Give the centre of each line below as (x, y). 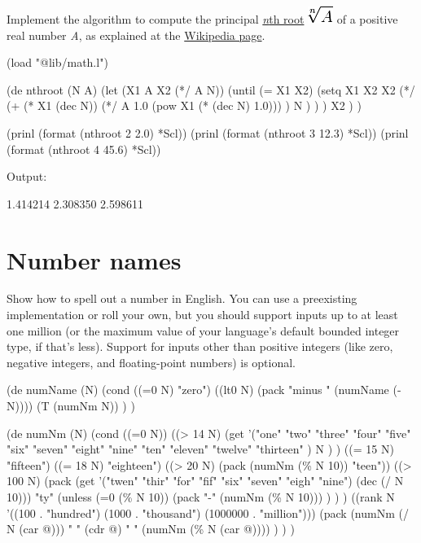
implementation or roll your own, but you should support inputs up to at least (202, 315)
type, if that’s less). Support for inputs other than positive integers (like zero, (200, 346)
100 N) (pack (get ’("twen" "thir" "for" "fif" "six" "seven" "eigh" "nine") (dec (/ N (205, 481)
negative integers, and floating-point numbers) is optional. (151, 362)
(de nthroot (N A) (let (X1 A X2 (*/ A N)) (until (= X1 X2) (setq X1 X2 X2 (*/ (211, 89)
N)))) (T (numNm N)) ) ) (71, 406)
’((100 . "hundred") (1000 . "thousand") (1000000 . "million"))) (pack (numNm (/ (208, 512)
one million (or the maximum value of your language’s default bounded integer (203, 330)
